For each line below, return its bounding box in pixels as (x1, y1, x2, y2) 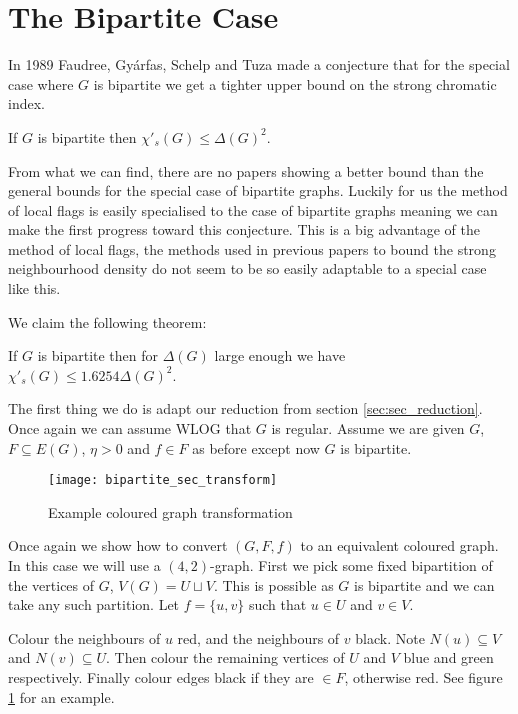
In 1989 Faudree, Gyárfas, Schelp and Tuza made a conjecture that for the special (8, 54, 510, 75)
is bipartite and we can (354, 574, 495, 595)
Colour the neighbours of (8, 627, 161, 648)
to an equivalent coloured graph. (300, 535, 499, 556)
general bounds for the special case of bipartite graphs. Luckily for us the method (8, 180, 508, 201)
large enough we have (214, 345, 346, 366)
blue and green (403, 647, 494, 668)
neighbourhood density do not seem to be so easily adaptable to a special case (8, 258, 487, 279)
